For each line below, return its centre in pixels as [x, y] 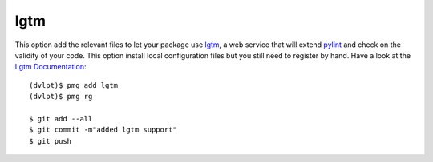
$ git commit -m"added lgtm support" [103, 130]
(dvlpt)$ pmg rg [61, 97]
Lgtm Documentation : [51, 67]
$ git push [51, 141]
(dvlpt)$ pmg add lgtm [74, 85]
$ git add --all [61, 119]
